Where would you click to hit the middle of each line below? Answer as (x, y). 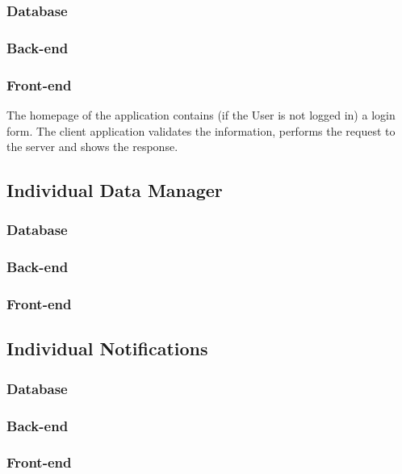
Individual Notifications (107, 348)
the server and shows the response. (92, 147)
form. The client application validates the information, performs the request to (201, 130)
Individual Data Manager (115, 190)
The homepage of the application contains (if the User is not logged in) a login (201, 114)
